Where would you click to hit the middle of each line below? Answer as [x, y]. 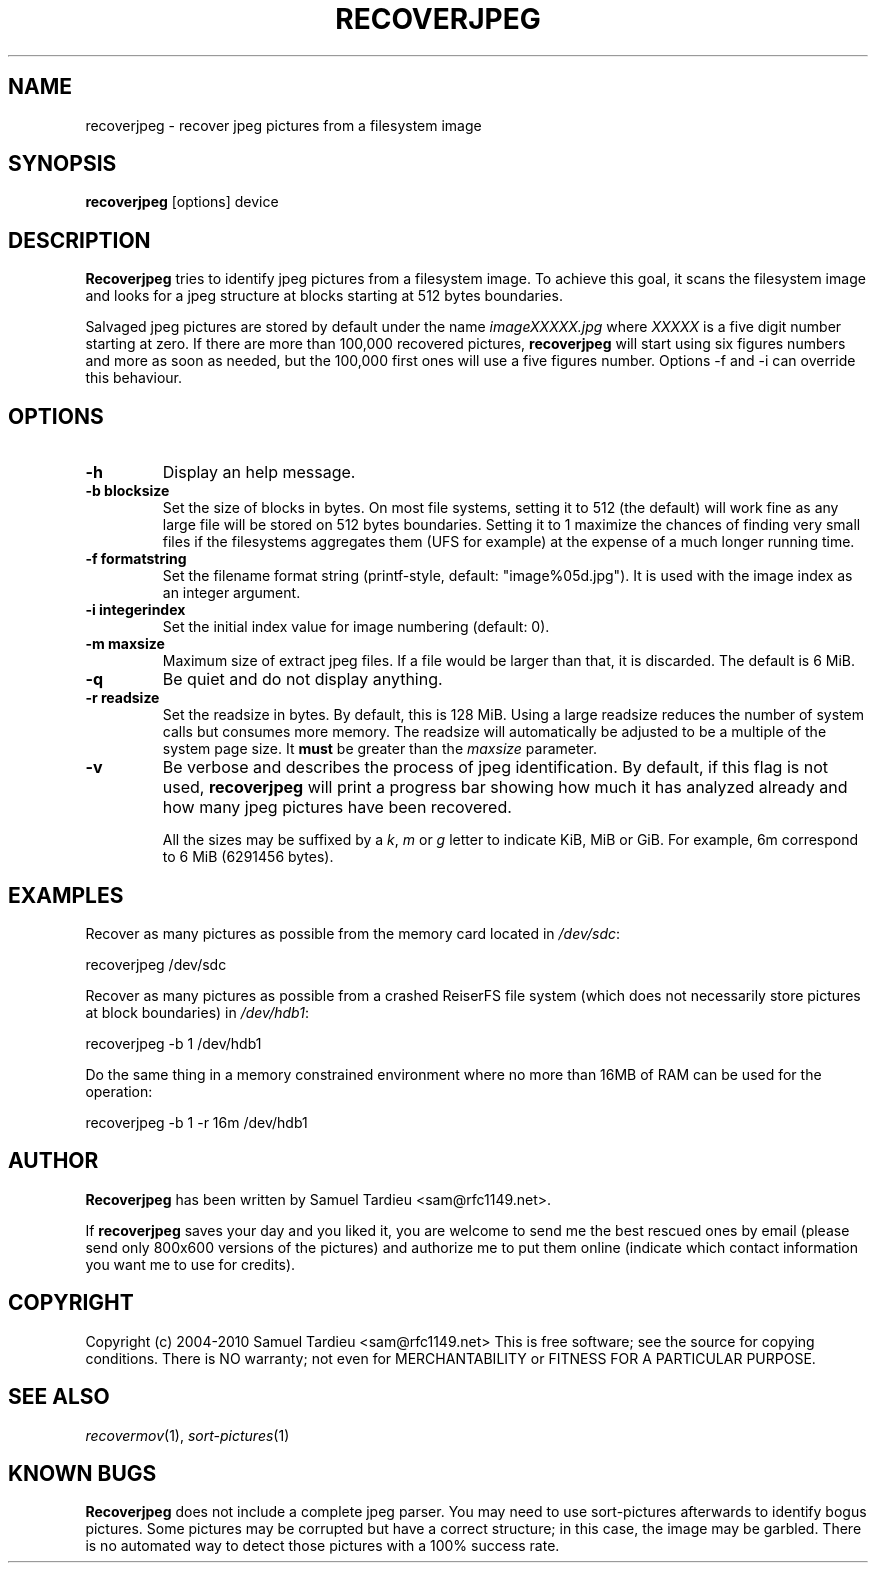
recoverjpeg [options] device [182, 202]
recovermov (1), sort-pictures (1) [187, 1435]
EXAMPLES [66, 895]
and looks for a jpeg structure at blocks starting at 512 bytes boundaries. [324, 296]
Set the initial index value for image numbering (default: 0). [356, 627]
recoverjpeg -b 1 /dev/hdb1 [173, 1043]
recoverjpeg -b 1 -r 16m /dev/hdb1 [196, 1122]
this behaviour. [133, 378]
